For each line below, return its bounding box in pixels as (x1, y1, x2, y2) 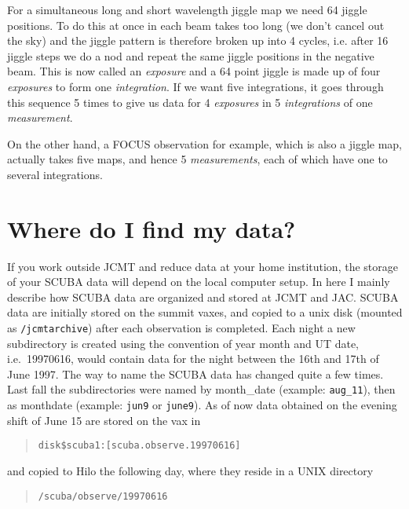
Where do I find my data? (7, 212, 296, 244)
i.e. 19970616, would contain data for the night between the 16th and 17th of (7, 350, 379, 367)
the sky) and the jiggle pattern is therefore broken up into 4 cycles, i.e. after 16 (7, 32, 389, 49)
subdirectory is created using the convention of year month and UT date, (7, 335, 359, 351)
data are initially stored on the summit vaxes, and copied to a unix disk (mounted (7, 304, 403, 320)
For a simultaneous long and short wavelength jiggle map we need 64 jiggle (7, 2, 367, 17)
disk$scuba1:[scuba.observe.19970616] (38, 440, 241, 452)
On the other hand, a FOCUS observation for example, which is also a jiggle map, (7, 135, 402, 152)
